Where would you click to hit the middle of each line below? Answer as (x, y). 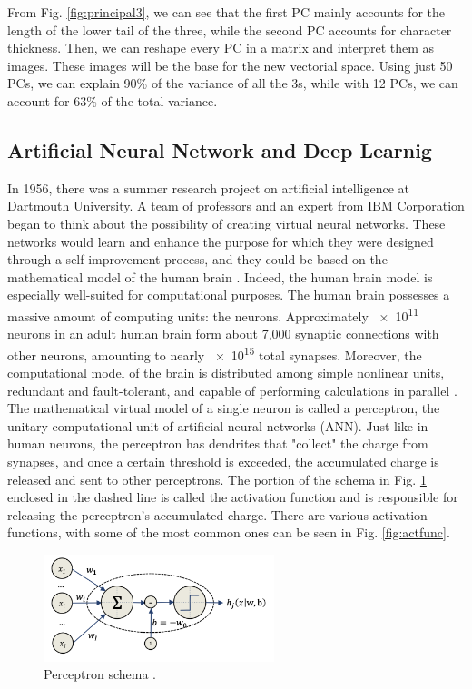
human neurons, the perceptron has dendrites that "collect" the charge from (218, 443)
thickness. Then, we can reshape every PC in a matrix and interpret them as (221, 48)
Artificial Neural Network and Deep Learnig (220, 149)
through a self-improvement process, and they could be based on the (197, 259)
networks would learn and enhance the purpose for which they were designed (221, 241)
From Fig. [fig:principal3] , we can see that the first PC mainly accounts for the (226, 12)
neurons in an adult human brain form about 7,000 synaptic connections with (223, 334)
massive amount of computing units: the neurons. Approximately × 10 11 (213, 314)
